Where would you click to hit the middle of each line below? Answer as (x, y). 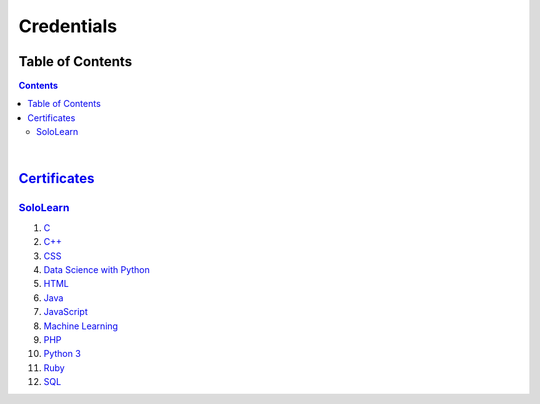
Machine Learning (81, 326)
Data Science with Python (96, 269)
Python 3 (62, 354)
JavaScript (66, 312)
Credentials (68, 26)
